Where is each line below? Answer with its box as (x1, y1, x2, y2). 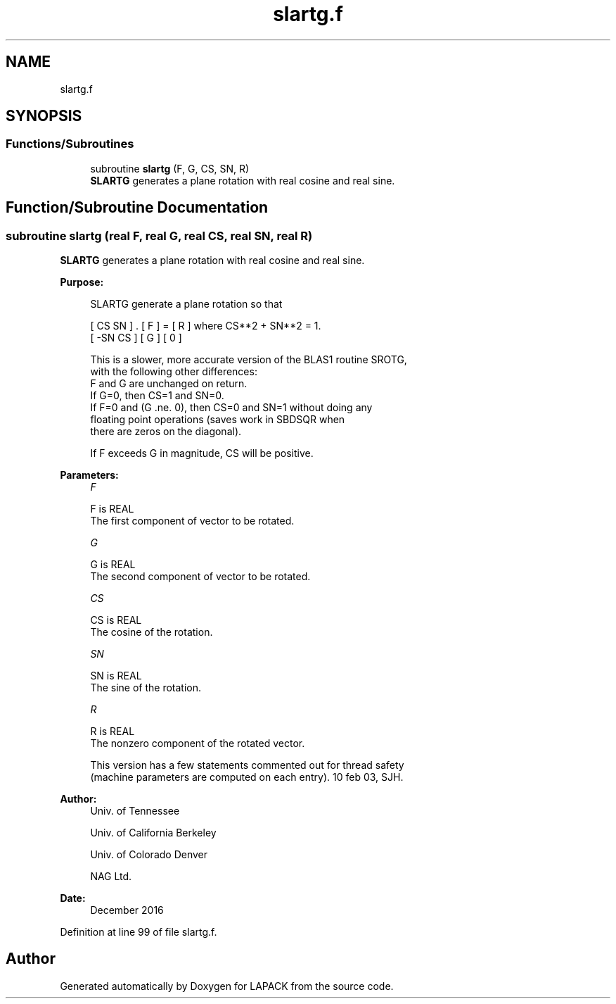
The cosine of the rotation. (90, 626, 213, 639)
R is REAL (90, 725, 135, 738)
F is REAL (90, 503, 134, 515)
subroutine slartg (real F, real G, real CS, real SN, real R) (6, 228, 313, 243)
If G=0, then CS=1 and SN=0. (90, 389, 224, 402)
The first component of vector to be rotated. (90, 515, 295, 527)
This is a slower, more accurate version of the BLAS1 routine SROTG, (90, 353, 407, 366)
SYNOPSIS (6, 107, 82, 125)
